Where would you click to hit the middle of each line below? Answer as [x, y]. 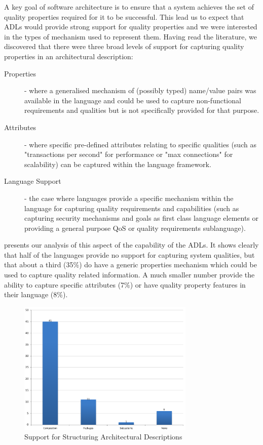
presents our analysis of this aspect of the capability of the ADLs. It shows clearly [131, 245]
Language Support [33, 181]
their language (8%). [36, 294]
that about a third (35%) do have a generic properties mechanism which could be [130, 265]
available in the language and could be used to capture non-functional [133, 100]
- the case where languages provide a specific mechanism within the [129, 198]
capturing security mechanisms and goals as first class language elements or [142, 218]
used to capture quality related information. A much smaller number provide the [129, 275]
